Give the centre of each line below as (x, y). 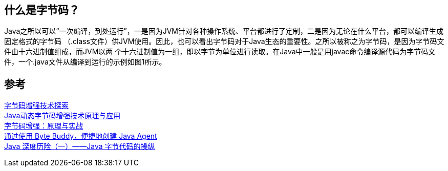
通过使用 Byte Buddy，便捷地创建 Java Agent (81, 136)
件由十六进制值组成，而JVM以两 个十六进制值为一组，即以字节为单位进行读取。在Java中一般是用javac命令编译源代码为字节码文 (220, 52)
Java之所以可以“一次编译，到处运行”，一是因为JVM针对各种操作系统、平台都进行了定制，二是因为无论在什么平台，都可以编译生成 (224, 31)
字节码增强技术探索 (36, 105)
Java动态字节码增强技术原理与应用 (62, 116)
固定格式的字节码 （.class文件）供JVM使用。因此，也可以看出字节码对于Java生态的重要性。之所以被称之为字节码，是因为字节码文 (224, 41)
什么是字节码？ (42, 10)
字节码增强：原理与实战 (44, 126)
